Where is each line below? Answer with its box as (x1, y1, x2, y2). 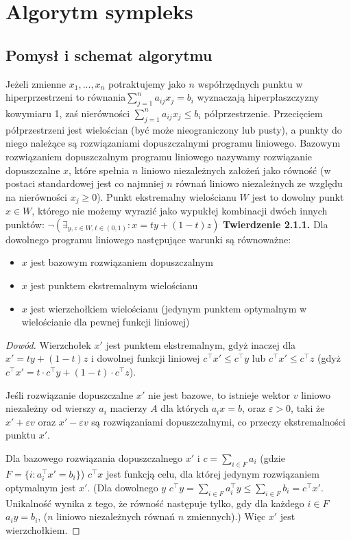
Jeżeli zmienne (5, 76, 66, 90)
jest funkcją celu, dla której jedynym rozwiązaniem (106, 466, 319, 480)
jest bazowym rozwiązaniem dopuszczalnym (30, 255, 214, 269)
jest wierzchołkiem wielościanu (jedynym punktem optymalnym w (30, 301, 307, 315)
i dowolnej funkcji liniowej (90, 351, 200, 365)
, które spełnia (69, 162, 130, 177)
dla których (160, 401, 209, 415)
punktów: (5, 217, 45, 231)
